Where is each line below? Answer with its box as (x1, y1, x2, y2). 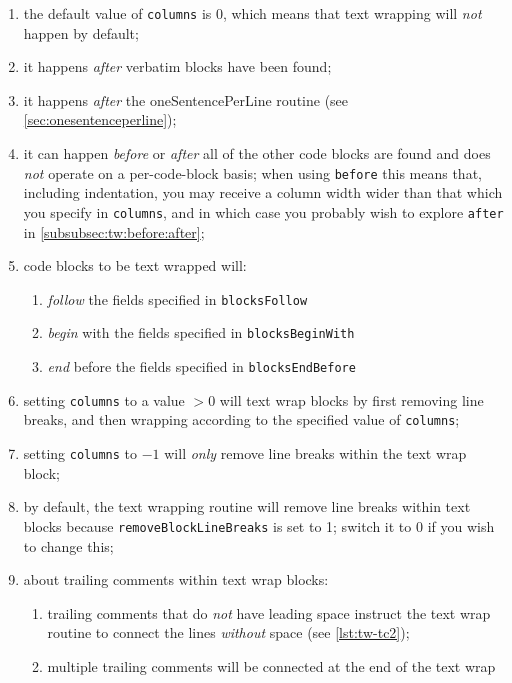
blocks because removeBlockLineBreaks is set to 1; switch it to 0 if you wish (23, 515, 495, 536)
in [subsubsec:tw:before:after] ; (23, 221, 205, 242)
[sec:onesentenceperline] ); (23, 109, 177, 130)
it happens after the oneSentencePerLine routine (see (23, 89, 349, 110)
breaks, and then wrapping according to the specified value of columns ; (23, 409, 460, 430)
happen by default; (23, 22, 139, 43)
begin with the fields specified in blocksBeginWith (47, 322, 355, 343)
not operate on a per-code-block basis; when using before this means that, (23, 162, 482, 183)
